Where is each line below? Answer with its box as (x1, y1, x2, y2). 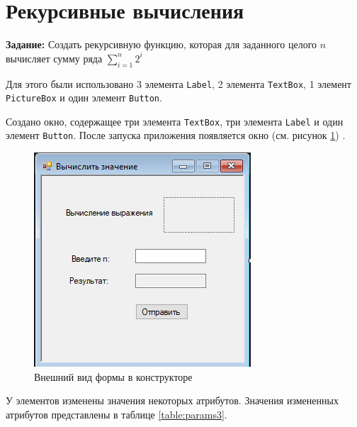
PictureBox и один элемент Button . (6, 90, 162, 105)
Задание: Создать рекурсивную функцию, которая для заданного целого (6, 37, 317, 52)
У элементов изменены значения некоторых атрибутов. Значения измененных (6, 393, 339, 408)
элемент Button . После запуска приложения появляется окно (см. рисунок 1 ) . (6, 128, 346, 143)
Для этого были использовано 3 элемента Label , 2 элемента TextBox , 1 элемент (6, 76, 351, 91)
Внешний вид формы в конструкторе (34, 369, 193, 384)
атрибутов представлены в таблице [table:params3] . (6, 406, 227, 421)
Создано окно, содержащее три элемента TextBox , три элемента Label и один (6, 113, 344, 128)
